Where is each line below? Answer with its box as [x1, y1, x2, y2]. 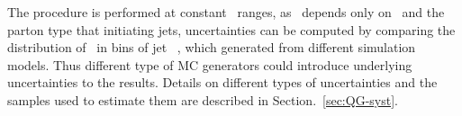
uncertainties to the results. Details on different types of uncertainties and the [7, 73, 438, 92]
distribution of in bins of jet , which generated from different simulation [7, 38, 416, 57]
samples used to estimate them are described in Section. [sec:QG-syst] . [7, 90, 398, 109]
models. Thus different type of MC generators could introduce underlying [7, 55, 412, 74]
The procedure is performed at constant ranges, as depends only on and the [7, 3, 445, 21]
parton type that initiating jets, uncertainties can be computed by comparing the [7, 20, 456, 39]
